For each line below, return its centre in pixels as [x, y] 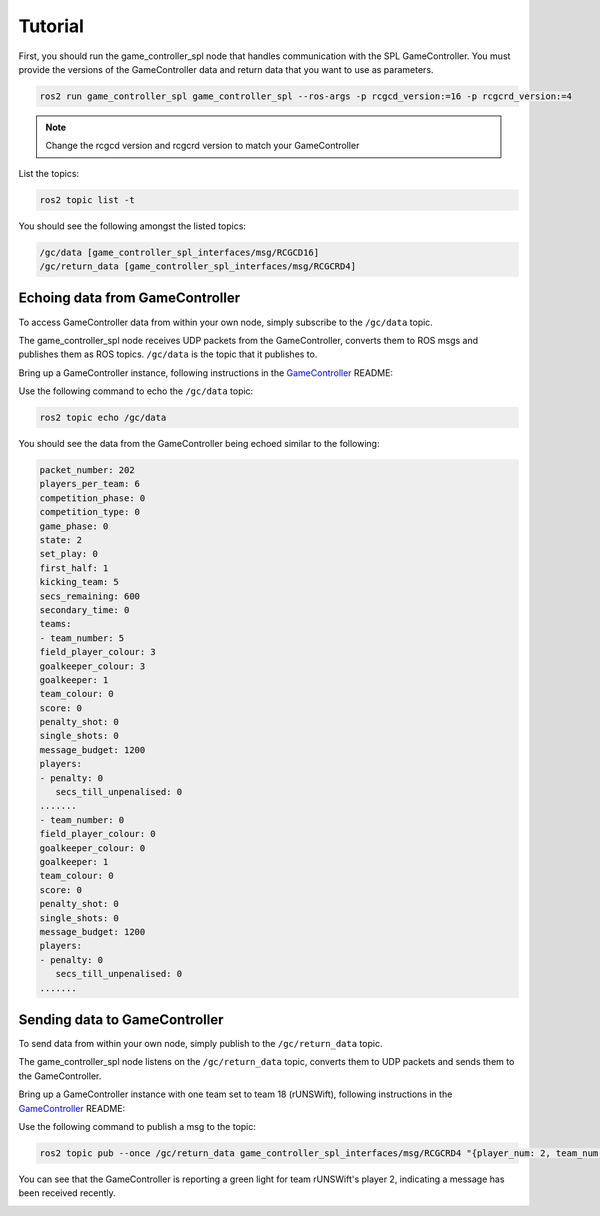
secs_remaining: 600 [89, 596]
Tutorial [51, 26]
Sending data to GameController [121, 1019]
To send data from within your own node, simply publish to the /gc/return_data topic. [200, 1043]
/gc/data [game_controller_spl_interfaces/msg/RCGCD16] [179, 252]
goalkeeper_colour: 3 [92, 666]
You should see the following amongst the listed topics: [132, 226]
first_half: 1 [74, 568]
